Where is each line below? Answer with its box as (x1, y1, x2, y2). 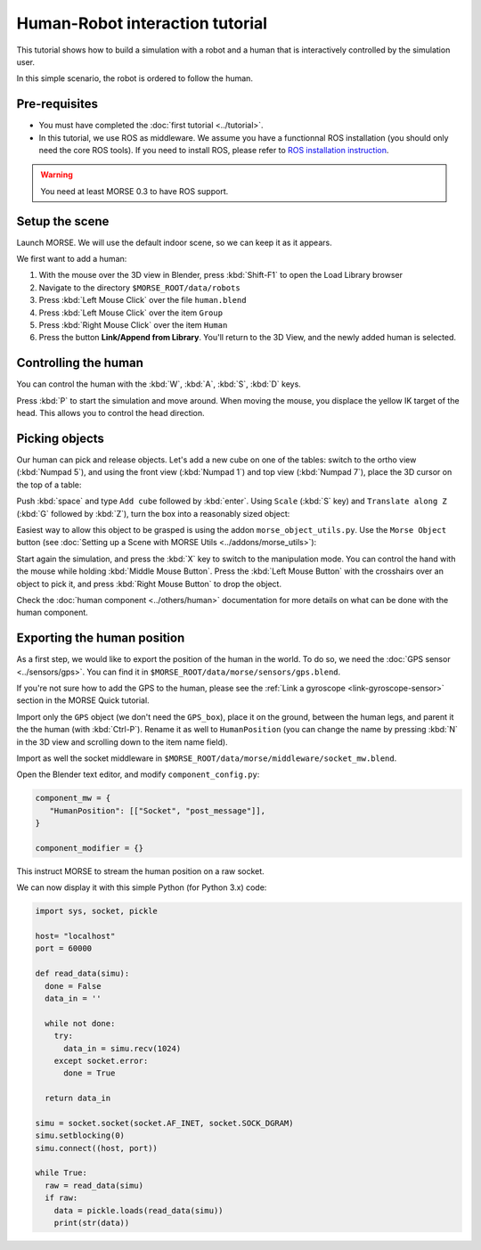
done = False (45, 981, 102, 991)
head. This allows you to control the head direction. (16, 408, 205, 419)
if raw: (45, 1193, 78, 1203)
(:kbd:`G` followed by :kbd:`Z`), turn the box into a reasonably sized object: (16, 508, 290, 519)
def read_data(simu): (35, 968, 130, 979)
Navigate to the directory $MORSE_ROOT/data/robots (38, 282, 240, 293)
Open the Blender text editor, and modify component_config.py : (16, 769, 260, 780)
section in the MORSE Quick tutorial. (16, 695, 151, 706)
